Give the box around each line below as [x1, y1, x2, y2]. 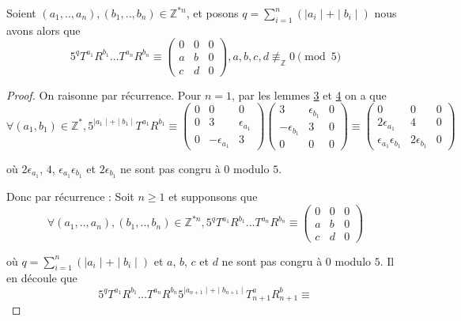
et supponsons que [168, 187, 258, 204]
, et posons [186, 5, 239, 21]
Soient [6, 5, 36, 21]
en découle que [6, 270, 77, 286]
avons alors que [6, 21, 81, 38]
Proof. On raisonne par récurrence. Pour [6, 86, 202, 103]
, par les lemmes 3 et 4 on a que [231, 86, 387, 103]
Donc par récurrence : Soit [6, 187, 134, 204]
